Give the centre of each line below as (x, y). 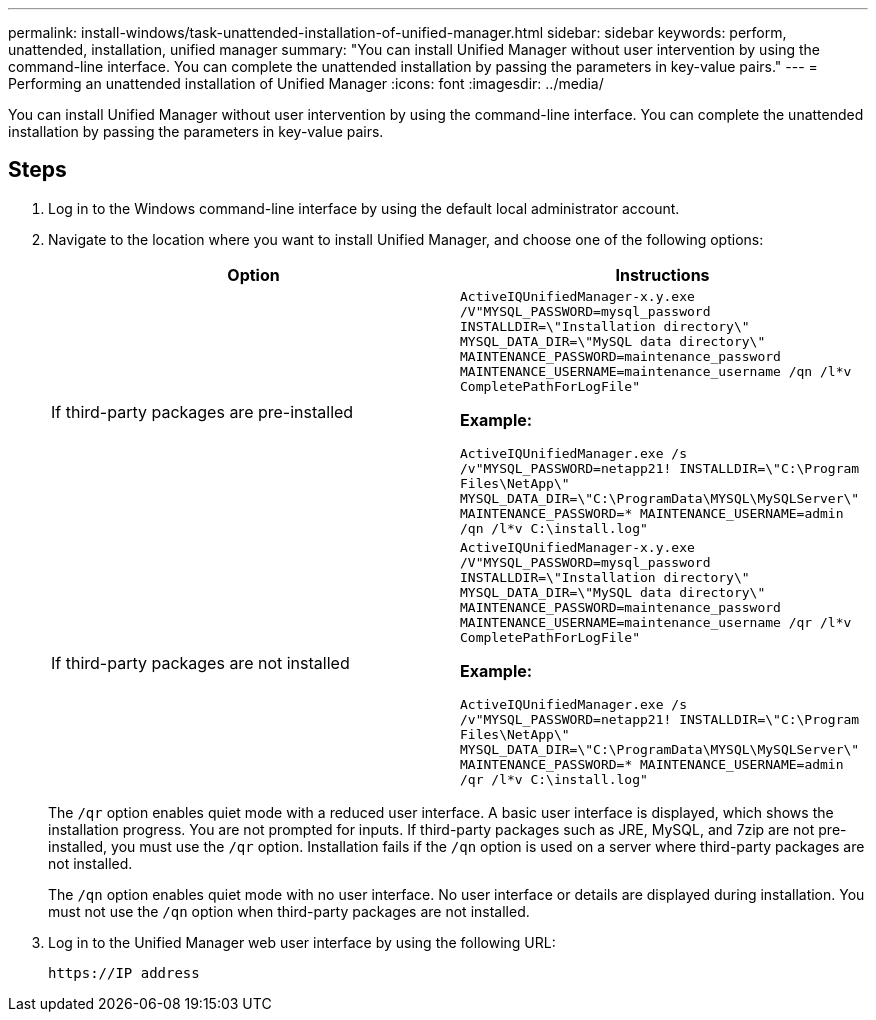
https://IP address (124, 972)
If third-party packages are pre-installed (202, 412)
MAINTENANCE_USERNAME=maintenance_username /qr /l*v (656, 622)
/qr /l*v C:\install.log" (554, 779)
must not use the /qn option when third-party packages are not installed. (289, 911)
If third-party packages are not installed (200, 663)
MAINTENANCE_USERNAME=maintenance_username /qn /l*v (656, 371)
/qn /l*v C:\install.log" (554, 528)
